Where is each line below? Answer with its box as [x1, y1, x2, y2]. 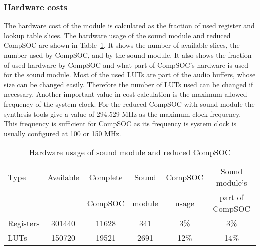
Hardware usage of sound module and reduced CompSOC [29, 146, 231, 158]
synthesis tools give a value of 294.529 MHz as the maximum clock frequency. [4, 108, 241, 119]
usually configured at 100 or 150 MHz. [4, 128, 121, 138]
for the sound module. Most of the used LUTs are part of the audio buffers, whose [4, 69, 256, 80]
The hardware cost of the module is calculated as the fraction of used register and [4, 20, 255, 31]
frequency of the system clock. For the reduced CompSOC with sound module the [4, 98, 255, 109]
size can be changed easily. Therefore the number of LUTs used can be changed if [4, 79, 253, 89]
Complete [89, 171, 123, 183]
